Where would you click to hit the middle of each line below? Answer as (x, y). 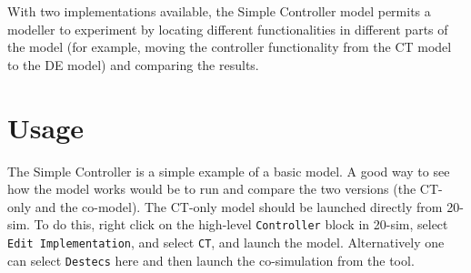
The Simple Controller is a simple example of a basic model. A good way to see (229, 171)
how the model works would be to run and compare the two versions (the (212, 189)
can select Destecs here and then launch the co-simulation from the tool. (211, 260)
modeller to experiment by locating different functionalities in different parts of (228, 29)
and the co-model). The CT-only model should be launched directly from (239, 206)
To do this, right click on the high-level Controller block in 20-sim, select (241, 224)
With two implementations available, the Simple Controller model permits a (219, 11)
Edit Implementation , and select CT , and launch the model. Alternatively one (226, 242)
